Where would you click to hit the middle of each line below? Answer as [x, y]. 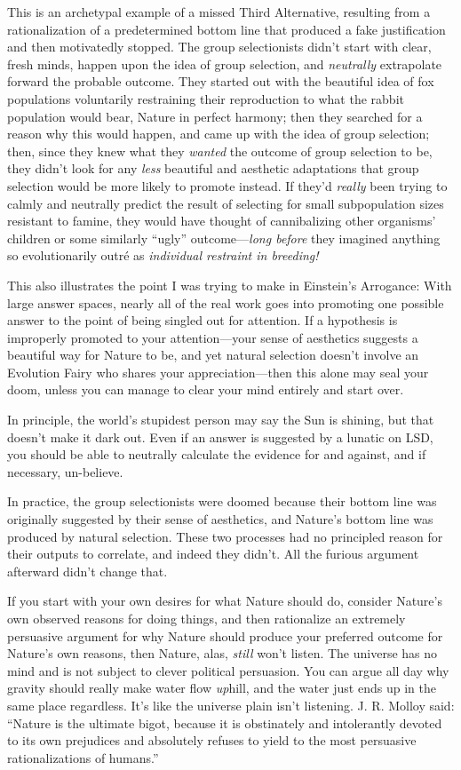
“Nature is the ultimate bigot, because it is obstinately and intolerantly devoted [225, 722]
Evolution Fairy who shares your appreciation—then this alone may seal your [218, 372]
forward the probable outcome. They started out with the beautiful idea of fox [221, 81]
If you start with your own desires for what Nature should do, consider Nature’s [225, 601]
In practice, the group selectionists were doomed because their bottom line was [222, 501]
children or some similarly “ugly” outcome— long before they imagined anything [224, 238]
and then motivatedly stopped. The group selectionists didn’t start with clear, [219, 47]
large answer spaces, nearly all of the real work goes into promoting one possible [226, 302]
